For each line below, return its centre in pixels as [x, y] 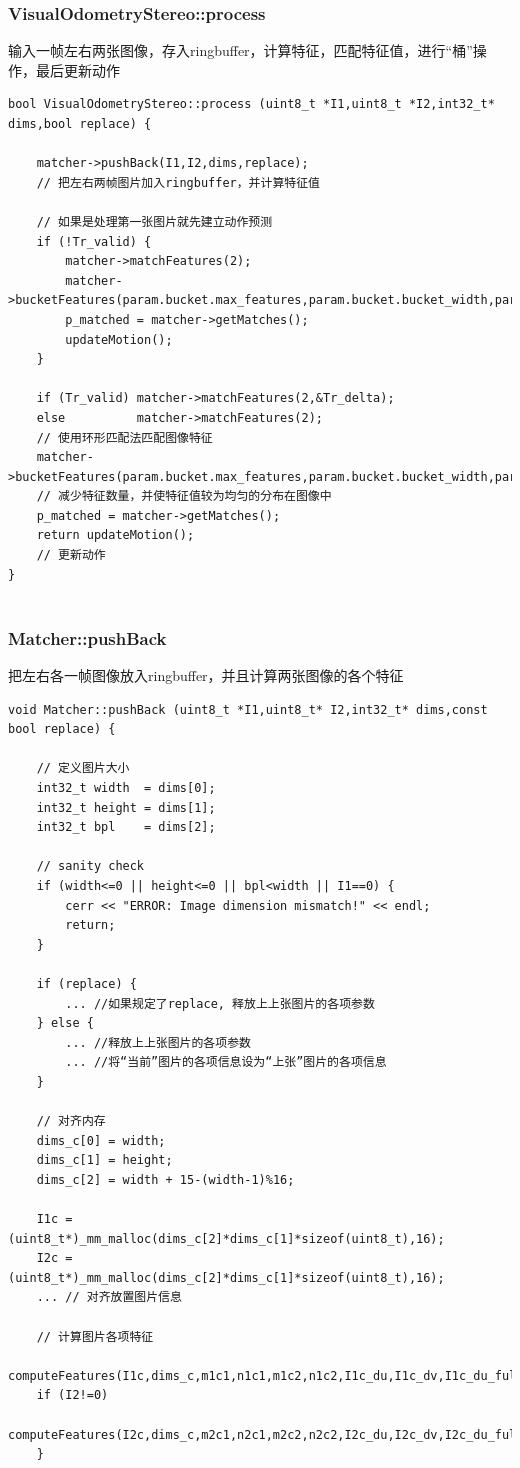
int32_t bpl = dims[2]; [126, 827]
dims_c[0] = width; [101, 1140]
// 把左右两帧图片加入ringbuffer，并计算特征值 [178, 182]
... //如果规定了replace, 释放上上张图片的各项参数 [220, 1003]
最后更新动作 [77, 69]
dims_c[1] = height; [104, 1160]
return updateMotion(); [115, 535]
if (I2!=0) [72, 1395]
